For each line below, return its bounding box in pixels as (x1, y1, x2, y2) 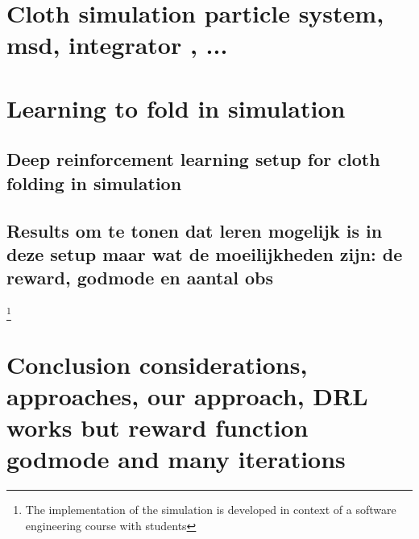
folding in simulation (6, 170, 182, 195)
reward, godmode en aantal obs (6, 265, 273, 290)
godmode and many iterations (6, 442, 346, 475)
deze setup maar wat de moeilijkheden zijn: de (6, 241, 403, 266)
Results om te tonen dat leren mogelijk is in (6, 218, 383, 243)
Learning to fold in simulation (6, 91, 346, 124)
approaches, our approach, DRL (6, 379, 368, 412)
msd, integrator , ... (6, 28, 228, 61)
